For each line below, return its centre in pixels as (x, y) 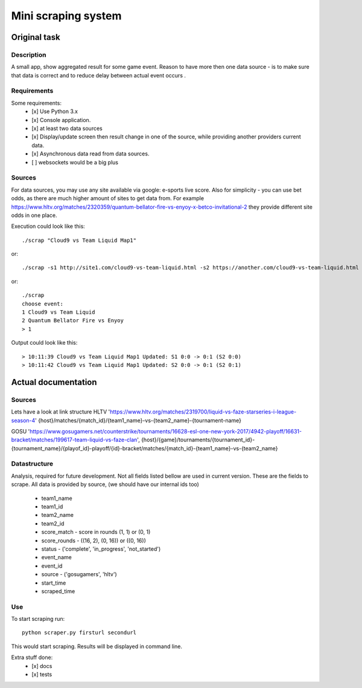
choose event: (43, 303)
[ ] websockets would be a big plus (75, 162)
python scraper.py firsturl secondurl (79, 633)
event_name (56, 557)
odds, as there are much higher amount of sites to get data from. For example (108, 198)
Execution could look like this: (48, 226)
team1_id (52, 507)
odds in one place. (34, 215)
